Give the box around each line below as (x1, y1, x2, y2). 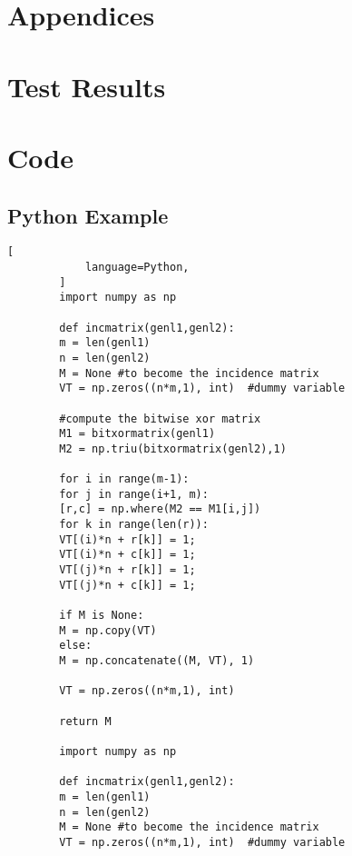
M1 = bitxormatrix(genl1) (59, 427, 216, 441)
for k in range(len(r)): (59, 518, 209, 532)
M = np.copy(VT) (59, 623, 157, 637)
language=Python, (84, 260, 190, 274)
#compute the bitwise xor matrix (59, 412, 261, 425)
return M (59, 714, 112, 728)
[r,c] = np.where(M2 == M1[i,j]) (59, 503, 261, 516)
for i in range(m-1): (59, 473, 190, 486)
